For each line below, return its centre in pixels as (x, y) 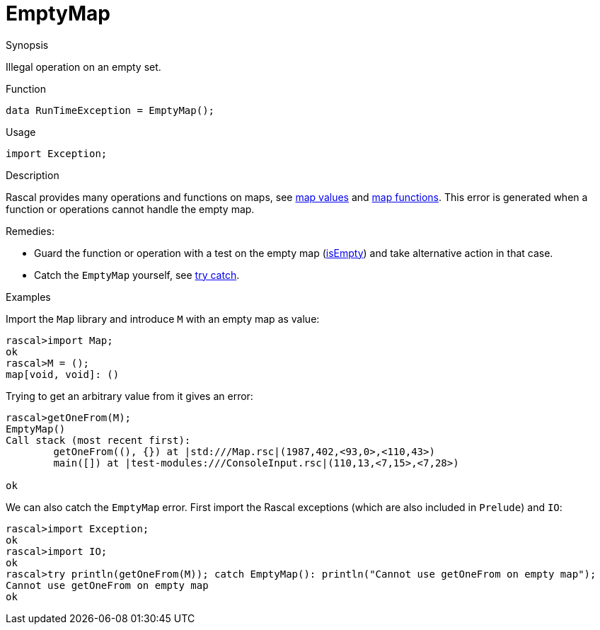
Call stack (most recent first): (98, 440)
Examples (28, 297)
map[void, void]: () (63, 374)
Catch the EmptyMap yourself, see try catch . (137, 275)
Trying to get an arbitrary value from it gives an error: (129, 396)
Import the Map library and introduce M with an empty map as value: (163, 319)
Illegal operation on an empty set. (83, 67)
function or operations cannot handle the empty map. (130, 209)
